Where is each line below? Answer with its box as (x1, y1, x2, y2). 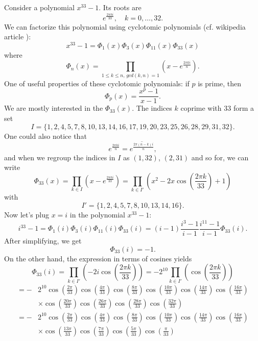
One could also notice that (4, 130, 87, 141)
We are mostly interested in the (4, 103, 103, 113)
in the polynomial (69, 209, 125, 220)
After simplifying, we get (4, 235, 82, 246)
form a (233, 103, 254, 113)
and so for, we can (191, 152, 249, 162)
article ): (4, 31, 31, 42)
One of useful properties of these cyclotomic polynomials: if (4, 78, 190, 88)
